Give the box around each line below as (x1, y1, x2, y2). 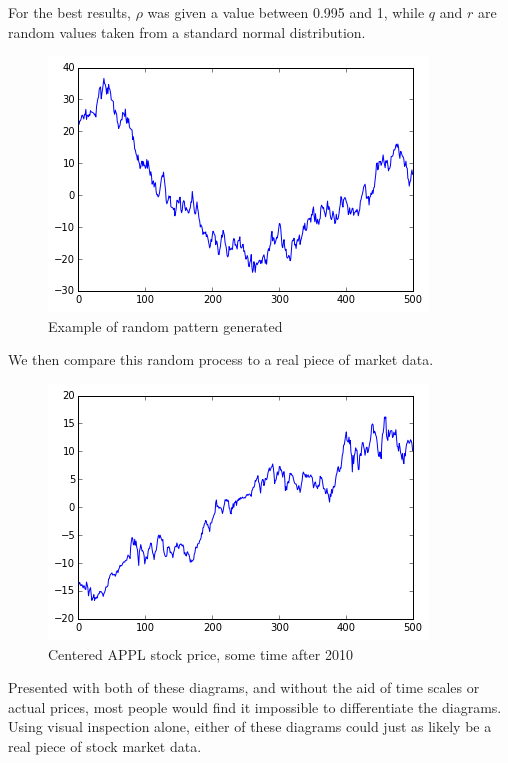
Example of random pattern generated (48, 315, 283, 336)
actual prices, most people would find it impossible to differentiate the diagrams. (8, 696, 502, 717)
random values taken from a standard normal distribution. (8, 21, 366, 42)
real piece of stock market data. (8, 735, 202, 756)
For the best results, (8, 2, 132, 22)
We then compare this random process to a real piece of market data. (8, 349, 434, 370)
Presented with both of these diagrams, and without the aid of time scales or (8, 677, 480, 698)
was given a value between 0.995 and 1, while (147, 2, 425, 22)
